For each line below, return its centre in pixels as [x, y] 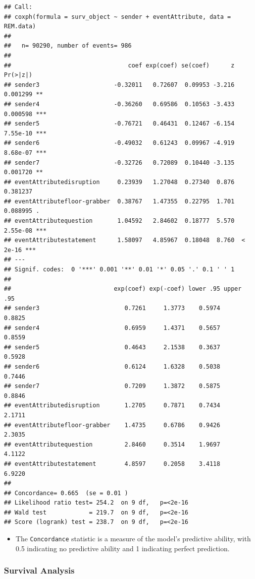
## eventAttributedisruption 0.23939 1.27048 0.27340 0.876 [119, 182]
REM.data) [20, 27]
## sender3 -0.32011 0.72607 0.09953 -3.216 [119, 85]
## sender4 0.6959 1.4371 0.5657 [112, 328]
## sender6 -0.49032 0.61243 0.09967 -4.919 [119, 143]
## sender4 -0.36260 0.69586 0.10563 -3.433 [119, 104]
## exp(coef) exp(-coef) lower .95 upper [123, 289]
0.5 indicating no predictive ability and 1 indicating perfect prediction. [123, 548]
